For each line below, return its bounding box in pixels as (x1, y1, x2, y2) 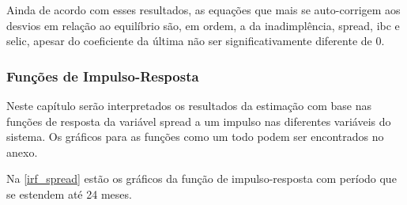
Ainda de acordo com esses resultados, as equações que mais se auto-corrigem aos (6, 2, 401, 17)
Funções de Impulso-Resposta (6, 66, 199, 85)
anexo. (6, 143, 38, 160)
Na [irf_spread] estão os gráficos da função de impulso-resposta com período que (6, 170, 397, 187)
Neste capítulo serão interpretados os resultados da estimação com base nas (6, 97, 371, 113)
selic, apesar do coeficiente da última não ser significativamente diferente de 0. (6, 32, 385, 49)
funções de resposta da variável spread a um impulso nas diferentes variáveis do (6, 112, 391, 129)
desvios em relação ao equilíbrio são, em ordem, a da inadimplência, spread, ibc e (6, 17, 400, 33)
